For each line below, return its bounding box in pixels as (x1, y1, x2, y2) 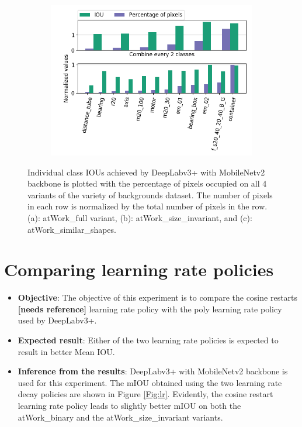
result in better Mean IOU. (18, 345, 115, 357)
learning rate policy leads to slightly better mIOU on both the (18, 400, 241, 412)
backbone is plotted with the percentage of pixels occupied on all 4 (27, 177, 267, 190)
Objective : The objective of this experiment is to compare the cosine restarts (18, 291, 298, 304)
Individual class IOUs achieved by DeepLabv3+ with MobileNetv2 (27, 166, 265, 178)
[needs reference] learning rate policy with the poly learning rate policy (18, 302, 282, 315)
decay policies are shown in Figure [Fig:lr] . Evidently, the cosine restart (18, 388, 273, 400)
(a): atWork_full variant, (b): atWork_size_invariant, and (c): (27, 211, 252, 223)
